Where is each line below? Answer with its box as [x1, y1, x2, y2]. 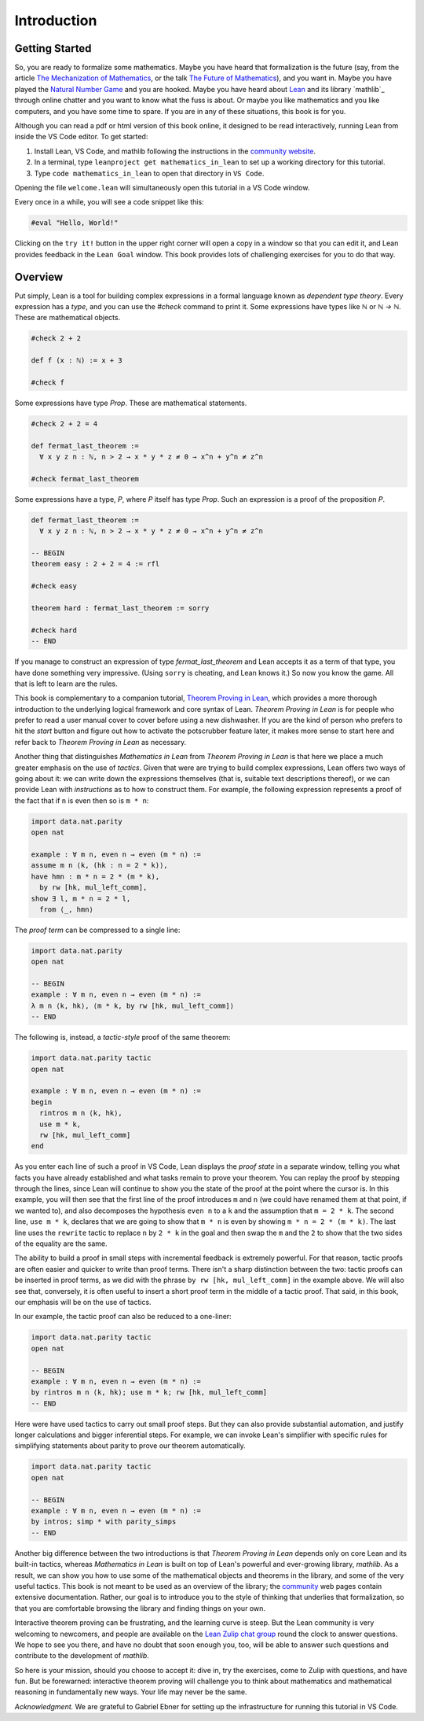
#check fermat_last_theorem [31, 474, 139, 483]
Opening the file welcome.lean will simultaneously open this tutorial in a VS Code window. [14, 182, 310, 192]
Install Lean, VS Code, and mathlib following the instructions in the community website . [34, 146, 316, 156]
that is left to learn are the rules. [14, 679, 118, 688]
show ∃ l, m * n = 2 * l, [31, 894, 131, 903]
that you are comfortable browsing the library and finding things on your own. [14, 1603, 266, 1612]
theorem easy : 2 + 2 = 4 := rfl [31, 559, 160, 569]
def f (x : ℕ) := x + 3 [31, 356, 123, 365]
